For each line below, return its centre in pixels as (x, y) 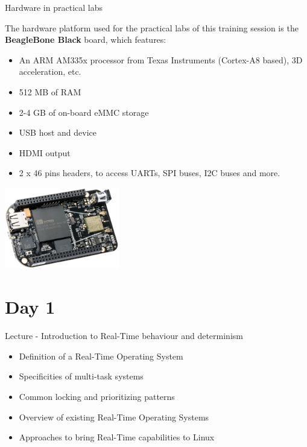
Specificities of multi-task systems (81, 376)
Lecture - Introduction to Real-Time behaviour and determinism (124, 336)
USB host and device (58, 132)
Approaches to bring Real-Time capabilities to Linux (117, 437)
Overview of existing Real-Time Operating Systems (114, 417)
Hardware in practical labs (54, 7)
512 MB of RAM (50, 91)
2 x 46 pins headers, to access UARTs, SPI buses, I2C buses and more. (150, 173)
